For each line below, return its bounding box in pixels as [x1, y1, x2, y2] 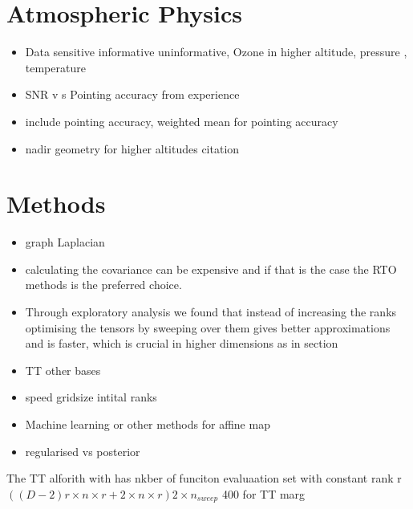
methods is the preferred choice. [25, 276, 182, 293]
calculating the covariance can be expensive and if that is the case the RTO [25, 260, 397, 277]
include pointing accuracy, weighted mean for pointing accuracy [25, 112, 338, 129]
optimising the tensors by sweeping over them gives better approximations [25, 319, 391, 336]
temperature [25, 59, 86, 75]
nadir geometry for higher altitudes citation [25, 140, 240, 157]
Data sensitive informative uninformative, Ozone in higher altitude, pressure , [25, 43, 407, 60]
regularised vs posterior [25, 442, 140, 459]
